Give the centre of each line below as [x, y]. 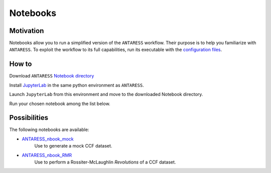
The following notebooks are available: [49, 129]
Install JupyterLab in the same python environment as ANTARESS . [77, 85]
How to [21, 64]
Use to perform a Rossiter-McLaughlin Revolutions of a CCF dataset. [105, 162]
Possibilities [29, 118]
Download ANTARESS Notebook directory [52, 76]
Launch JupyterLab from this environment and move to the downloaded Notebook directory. [106, 94]
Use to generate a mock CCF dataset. [73, 146]
